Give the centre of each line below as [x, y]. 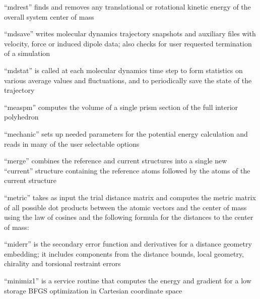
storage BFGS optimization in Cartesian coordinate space [93, 290]
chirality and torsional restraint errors [62, 263]
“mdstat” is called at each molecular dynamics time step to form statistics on [123, 70]
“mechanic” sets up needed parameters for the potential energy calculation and [126, 133]
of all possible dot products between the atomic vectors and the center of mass [125, 207]
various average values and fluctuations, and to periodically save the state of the [128, 80]
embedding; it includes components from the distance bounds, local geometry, [124, 253]
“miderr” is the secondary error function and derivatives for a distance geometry [128, 244]
